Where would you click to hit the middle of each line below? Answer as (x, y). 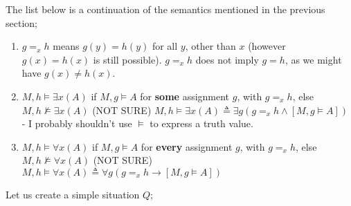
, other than (210, 46)
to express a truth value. (201, 123)
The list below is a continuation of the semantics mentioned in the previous (165, 9)
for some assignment (185, 96)
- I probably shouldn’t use (77, 123)
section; (21, 22)
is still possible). (127, 59)
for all (165, 46)
